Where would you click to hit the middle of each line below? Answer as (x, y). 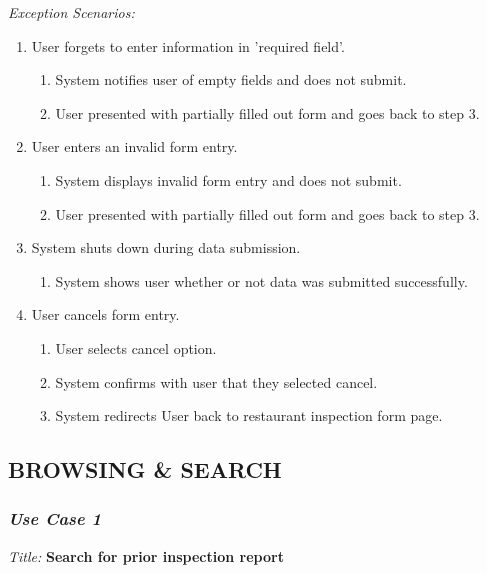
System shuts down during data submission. (166, 247)
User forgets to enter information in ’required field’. (188, 45)
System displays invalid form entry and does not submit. (228, 179)
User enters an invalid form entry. (134, 146)
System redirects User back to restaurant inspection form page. (249, 415)
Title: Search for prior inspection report (146, 555)
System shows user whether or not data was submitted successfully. (261, 280)
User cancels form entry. (105, 314)
